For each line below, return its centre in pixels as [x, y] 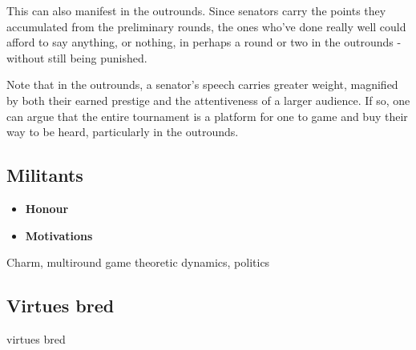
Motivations [59, 235]
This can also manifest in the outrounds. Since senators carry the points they [196, 10]
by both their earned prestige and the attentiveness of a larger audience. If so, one [208, 100]
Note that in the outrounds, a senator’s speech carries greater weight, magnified [202, 84]
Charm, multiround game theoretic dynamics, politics [138, 262]
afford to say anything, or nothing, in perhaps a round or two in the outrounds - [204, 42]
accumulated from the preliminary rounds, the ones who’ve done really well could [206, 26]
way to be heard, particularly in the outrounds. [123, 132]
